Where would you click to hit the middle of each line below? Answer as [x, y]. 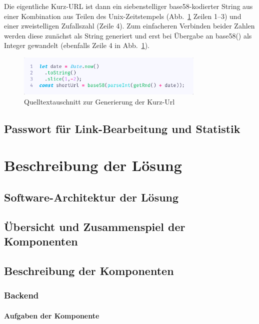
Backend [21, 295]
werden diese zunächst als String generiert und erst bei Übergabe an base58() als [128, 35]
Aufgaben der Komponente [52, 315]
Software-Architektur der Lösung [91, 197]
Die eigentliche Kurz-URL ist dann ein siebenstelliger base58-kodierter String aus [128, 6]
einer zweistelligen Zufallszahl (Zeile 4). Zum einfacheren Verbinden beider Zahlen [129, 26]
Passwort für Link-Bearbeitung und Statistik [122, 128]
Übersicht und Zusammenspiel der [95, 226]
